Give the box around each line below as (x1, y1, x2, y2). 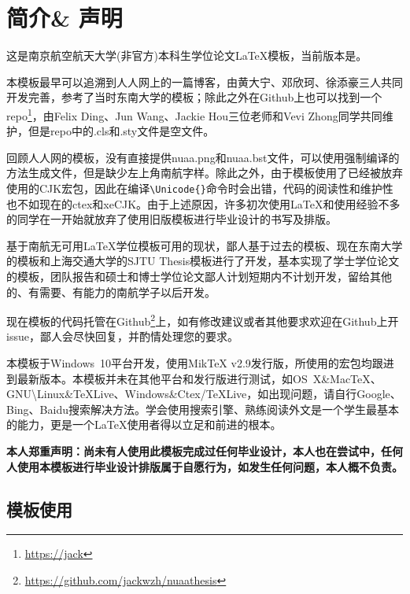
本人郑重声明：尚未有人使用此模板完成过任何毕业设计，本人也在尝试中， (6, 442, 381, 459)
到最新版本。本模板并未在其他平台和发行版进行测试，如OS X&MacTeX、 (6, 370, 382, 386)
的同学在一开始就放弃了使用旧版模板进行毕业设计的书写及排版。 (6, 211, 337, 227)
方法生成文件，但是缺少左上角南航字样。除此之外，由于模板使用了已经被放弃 (6, 164, 403, 181)
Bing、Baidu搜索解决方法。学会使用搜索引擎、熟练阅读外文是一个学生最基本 (6, 400, 399, 417)
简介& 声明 (6, 2, 123, 34)
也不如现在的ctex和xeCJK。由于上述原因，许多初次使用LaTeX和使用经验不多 (6, 195, 401, 212)
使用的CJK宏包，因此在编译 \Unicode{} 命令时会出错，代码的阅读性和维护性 (6, 179, 393, 196)
